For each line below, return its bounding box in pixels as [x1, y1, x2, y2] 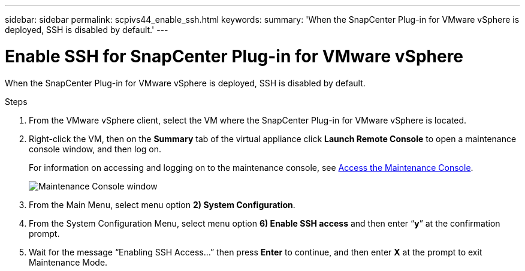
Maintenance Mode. [29, 257, 108, 267]
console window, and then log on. [29, 143, 162, 154]
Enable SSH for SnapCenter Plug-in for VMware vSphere [5, 46, 464, 67]
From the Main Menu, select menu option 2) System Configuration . [29, 199, 295, 210]
